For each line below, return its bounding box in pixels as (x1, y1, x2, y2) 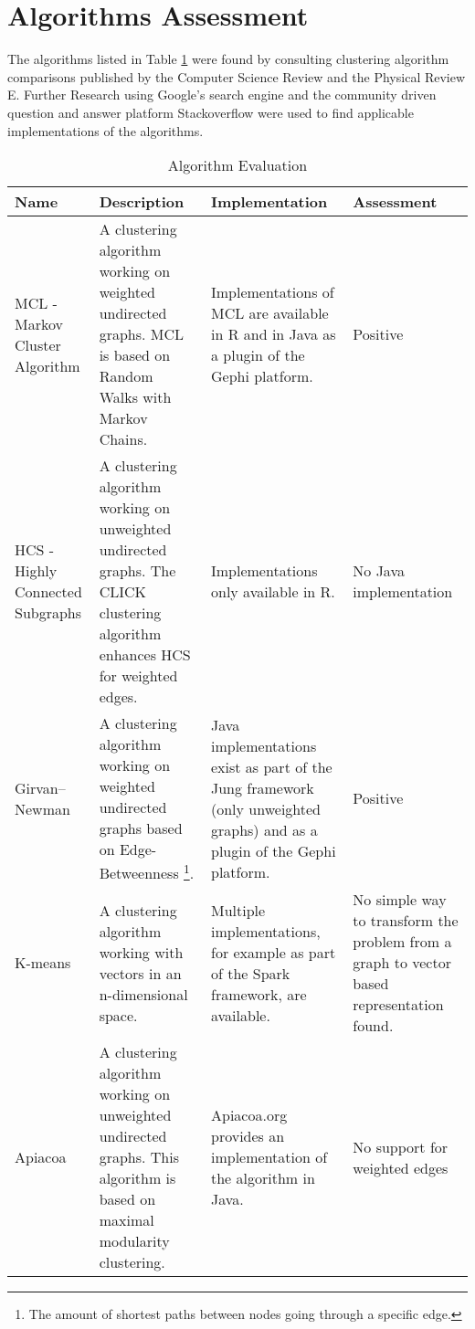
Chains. (99, 428, 148, 450)
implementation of (210, 1146, 328, 1168)
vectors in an (99, 962, 182, 984)
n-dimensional (99, 983, 188, 1005)
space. (99, 1004, 138, 1026)
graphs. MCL (99, 323, 185, 345)
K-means (15, 952, 71, 974)
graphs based (99, 817, 183, 839)
